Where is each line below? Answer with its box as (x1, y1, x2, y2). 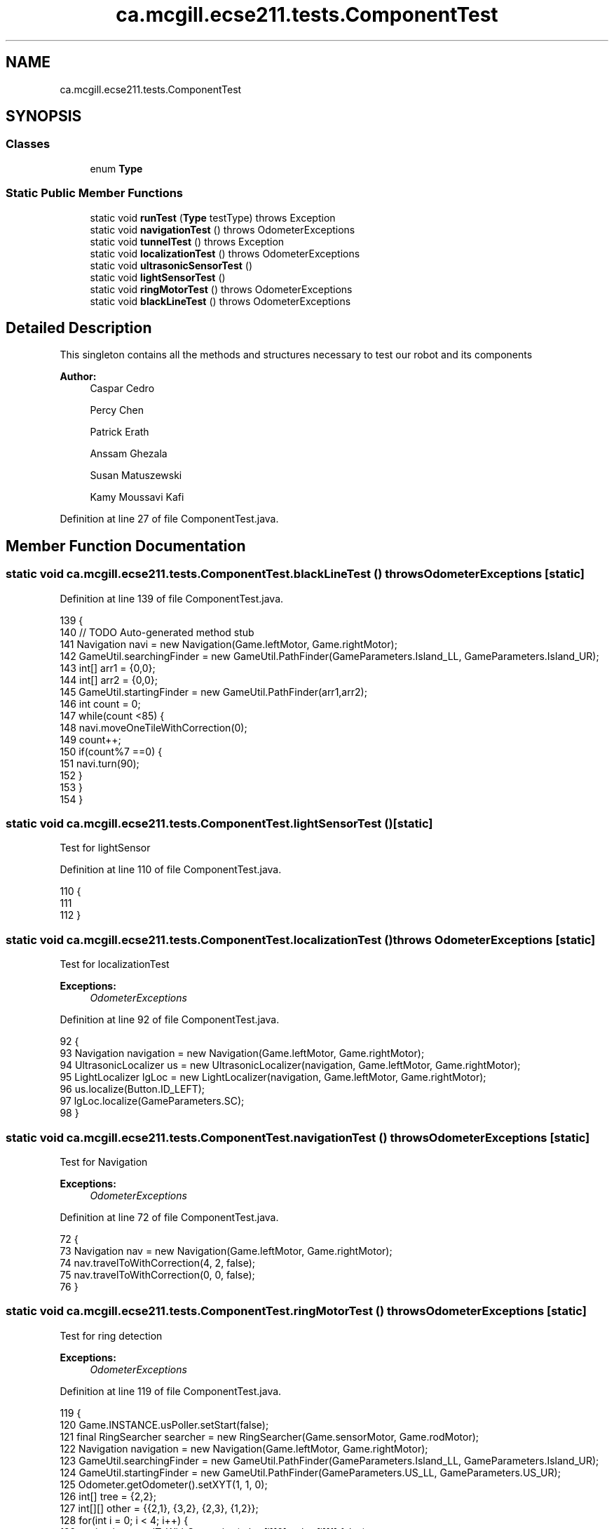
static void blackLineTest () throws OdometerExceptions (90, 295, 351, 307)
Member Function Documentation (6, 537, 246, 555)
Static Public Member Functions (6, 186, 184, 201)
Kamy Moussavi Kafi (90, 491, 184, 504)
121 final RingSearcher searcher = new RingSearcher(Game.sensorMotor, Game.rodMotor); (60, 1430, 479, 1443)
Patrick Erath (90, 426, 149, 438)
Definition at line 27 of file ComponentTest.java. (60, 513, 279, 525)
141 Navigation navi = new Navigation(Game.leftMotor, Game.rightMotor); (60, 638, 397, 650)
